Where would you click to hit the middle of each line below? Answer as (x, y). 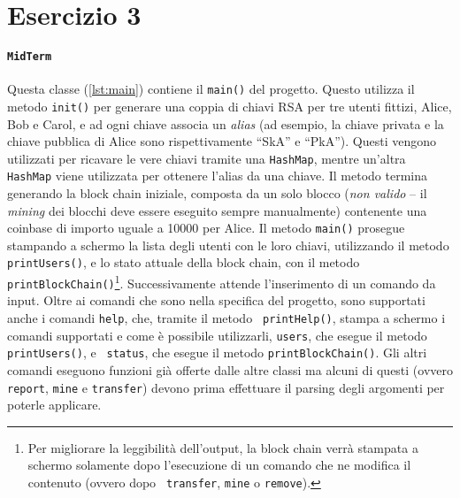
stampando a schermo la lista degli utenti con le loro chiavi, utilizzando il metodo (228, 245)
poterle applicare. (54, 405)
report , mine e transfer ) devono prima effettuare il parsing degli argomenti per (226, 387)
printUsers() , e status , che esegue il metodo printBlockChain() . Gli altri (217, 352)
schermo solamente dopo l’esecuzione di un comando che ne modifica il (219, 465)
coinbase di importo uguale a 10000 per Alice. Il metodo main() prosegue (206, 228)
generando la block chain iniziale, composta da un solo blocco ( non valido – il (217, 193)
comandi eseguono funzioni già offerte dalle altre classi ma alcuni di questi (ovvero (230, 370)
